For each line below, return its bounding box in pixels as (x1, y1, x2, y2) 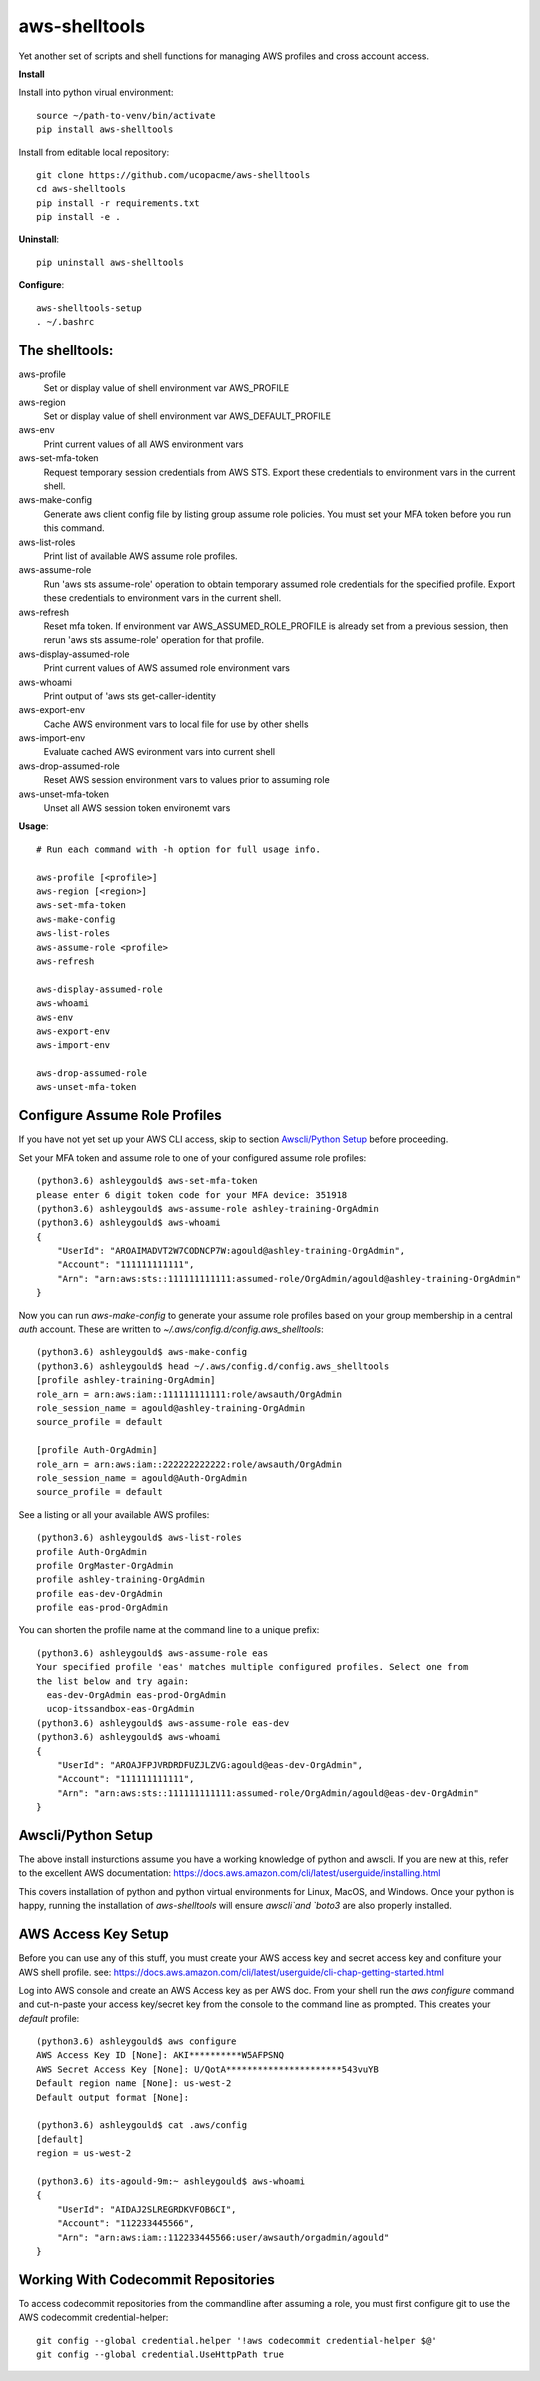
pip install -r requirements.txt (36, 197, 200, 209)
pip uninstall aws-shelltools (36, 256, 185, 268)
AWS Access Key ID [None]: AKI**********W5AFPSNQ (36, 2050, 285, 2061)
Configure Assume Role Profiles (18, 1107, 222, 1124)
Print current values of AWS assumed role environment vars (43, 662, 290, 674)
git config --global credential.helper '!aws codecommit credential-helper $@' (36, 2335, 437, 2346)
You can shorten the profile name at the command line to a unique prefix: (18, 1624, 320, 1636)
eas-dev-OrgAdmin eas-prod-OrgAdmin (46, 1690, 227, 1701)
